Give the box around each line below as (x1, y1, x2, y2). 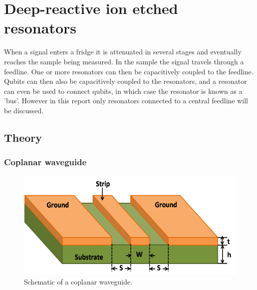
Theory (4, 129, 42, 145)
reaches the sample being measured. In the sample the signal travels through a (4, 56, 244, 66)
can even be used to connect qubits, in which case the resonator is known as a (4, 85, 243, 96)
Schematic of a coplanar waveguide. (24, 276, 133, 287)
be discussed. (4, 105, 44, 115)
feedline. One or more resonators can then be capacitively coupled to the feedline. (4, 66, 254, 76)
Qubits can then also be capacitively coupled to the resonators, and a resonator (4, 76, 247, 86)
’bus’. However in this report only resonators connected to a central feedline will (4, 95, 248, 106)
